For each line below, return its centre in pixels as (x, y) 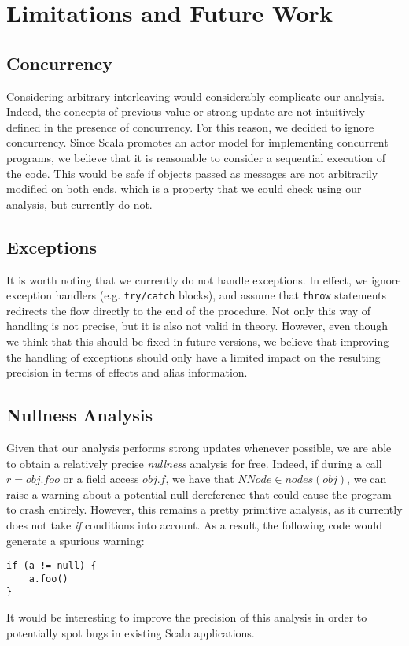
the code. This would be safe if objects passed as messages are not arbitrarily (192, 173)
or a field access (101, 479)
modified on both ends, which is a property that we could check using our (184, 189)
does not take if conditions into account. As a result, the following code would (194, 524)
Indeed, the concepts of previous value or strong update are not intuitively (186, 111)
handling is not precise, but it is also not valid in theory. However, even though (197, 326)
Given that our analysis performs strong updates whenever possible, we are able (199, 447)
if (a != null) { (52, 566)
